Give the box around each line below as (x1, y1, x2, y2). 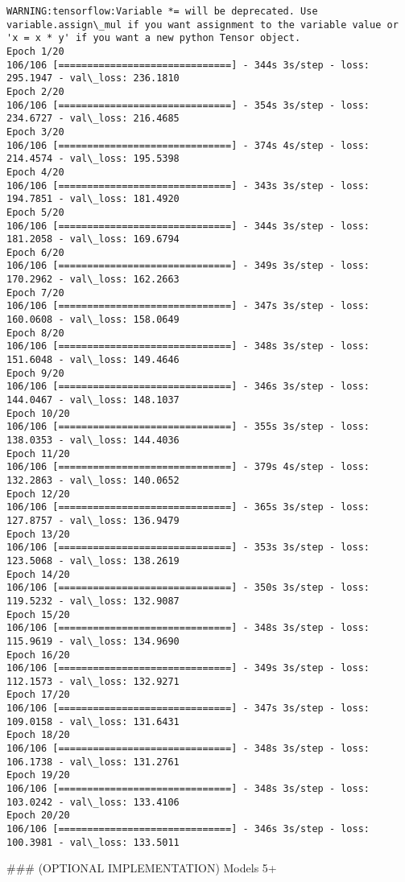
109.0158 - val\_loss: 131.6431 (6, 715, 180, 727)
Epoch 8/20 (6, 327, 64, 339)
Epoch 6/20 (6, 246, 64, 258)
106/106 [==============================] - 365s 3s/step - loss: (6, 501, 370, 513)
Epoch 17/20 (6, 689, 70, 701)
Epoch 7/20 (6, 286, 64, 299)
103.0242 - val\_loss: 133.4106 (6, 796, 180, 808)
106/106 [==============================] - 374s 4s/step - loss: (6, 139, 370, 151)
